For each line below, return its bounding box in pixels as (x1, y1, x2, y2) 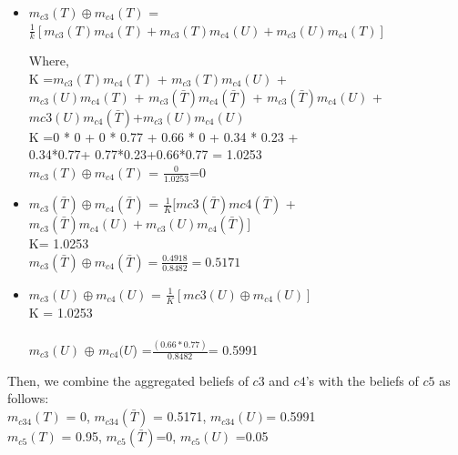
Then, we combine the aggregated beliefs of (7, 370, 249, 389)
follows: (7, 389, 49, 408)
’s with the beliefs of (305, 370, 419, 389)
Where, (28, 51, 69, 70)
